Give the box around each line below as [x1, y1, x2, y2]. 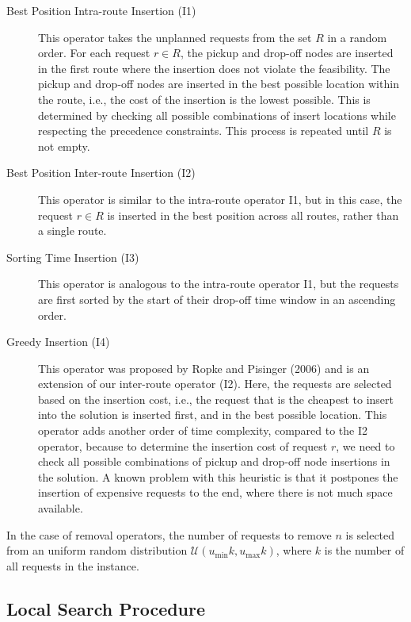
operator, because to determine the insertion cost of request [38, 437, 328, 454]
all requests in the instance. [6, 557, 139, 574]
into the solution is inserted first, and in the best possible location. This [38, 406, 387, 423]
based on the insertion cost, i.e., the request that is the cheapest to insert [38, 390, 394, 407]
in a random [327, 29, 387, 45]
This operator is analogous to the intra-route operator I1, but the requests [38, 275, 399, 292]
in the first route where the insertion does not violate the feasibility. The [38, 60, 390, 76]
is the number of [324, 542, 405, 559]
